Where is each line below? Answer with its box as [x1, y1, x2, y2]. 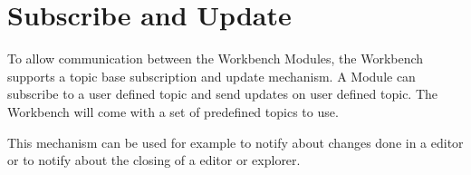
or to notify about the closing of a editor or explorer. [7, 151, 301, 170]
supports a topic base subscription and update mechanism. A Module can [7, 66, 416, 85]
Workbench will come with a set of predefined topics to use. [7, 102, 339, 121]
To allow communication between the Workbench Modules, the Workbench [7, 49, 424, 68]
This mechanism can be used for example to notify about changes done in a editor [7, 132, 464, 151]
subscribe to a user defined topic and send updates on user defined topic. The [7, 84, 438, 103]
